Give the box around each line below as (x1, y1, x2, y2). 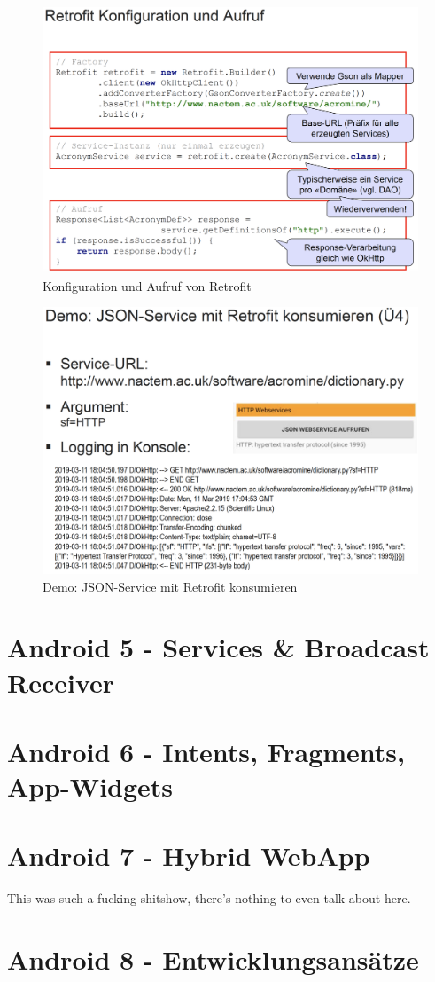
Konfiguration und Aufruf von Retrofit (43, 276, 252, 295)
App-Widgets (7, 768, 174, 805)
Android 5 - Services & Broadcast (7, 629, 430, 665)
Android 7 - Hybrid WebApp (7, 837, 370, 874)
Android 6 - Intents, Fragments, (7, 733, 406, 769)
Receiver (7, 664, 115, 700)
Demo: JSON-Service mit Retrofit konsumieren (43, 577, 298, 595)
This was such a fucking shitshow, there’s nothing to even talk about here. (7, 889, 411, 907)
